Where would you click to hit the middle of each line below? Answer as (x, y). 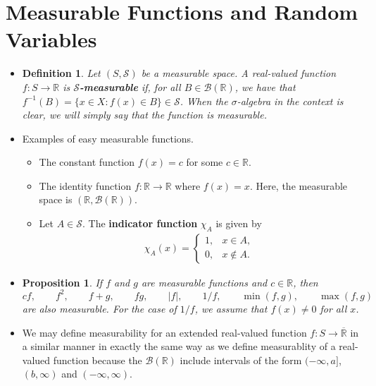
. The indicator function (140, 223)
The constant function (87, 162)
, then (306, 282)
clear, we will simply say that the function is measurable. (144, 115)
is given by (239, 223)
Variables (51, 39)
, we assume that (231, 308)
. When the (204, 101)
